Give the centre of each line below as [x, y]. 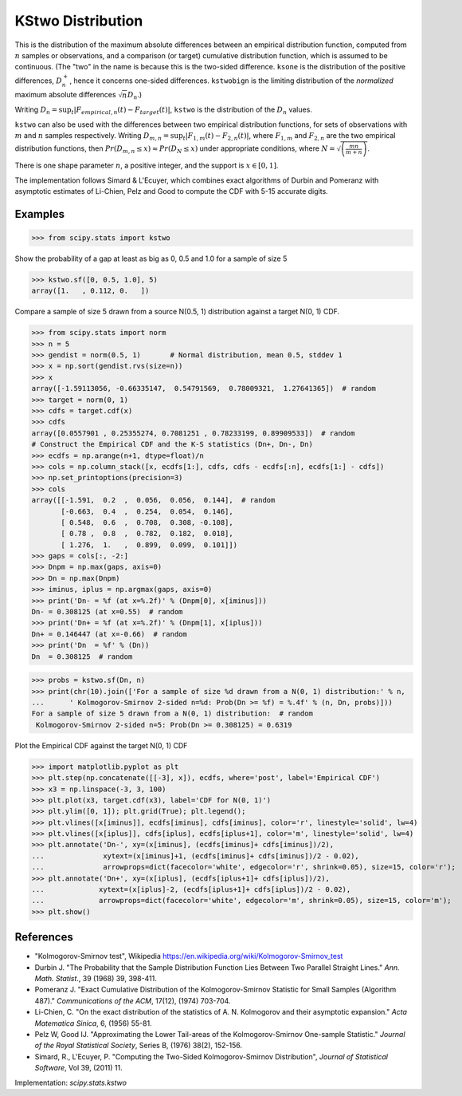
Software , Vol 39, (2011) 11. [78, 1068]
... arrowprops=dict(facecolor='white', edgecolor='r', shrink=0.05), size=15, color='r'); [243, 867]
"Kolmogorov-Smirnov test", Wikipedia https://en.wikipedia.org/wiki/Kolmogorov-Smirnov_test [189, 956]
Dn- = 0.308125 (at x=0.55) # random [107, 612]
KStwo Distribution [79, 21]
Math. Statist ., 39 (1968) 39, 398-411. [96, 979]
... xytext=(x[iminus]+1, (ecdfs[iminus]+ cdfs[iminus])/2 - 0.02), [196, 856]
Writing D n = [36, 110]
